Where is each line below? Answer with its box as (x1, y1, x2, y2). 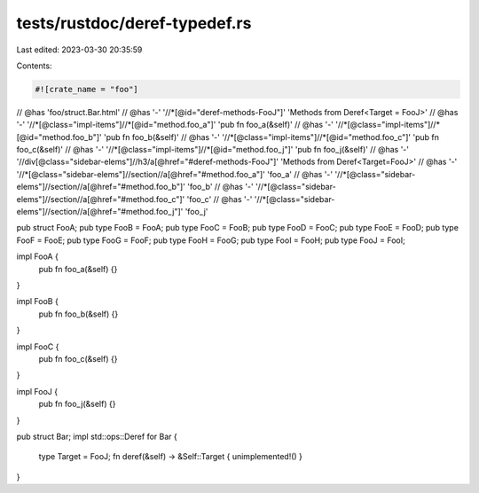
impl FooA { (16, 251, 59, 262)
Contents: (16, 60, 52, 71)
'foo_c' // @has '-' (186, 193, 253, 204)
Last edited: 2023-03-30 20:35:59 (16, 44, 143, 55)
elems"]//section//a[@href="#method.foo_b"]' (16, 182, 186, 192)
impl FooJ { (16, 386, 58, 396)
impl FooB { (16, 296, 59, 307)
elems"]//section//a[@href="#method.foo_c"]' (16, 193, 185, 204)
